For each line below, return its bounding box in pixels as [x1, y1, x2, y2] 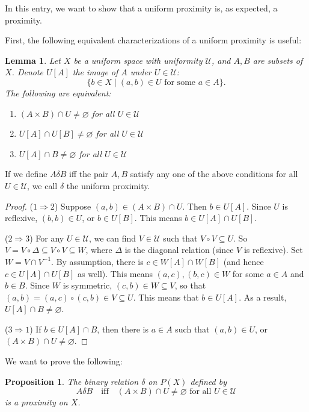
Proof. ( [5, 199, 33, 212]
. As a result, [239, 290, 287, 303]
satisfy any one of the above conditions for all [130, 167, 298, 180]
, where [85, 243, 112, 256]
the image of [72, 66, 118, 78]
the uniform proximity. [66, 179, 150, 192]
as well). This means [77, 267, 153, 279]
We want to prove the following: [5, 355, 123, 367]
